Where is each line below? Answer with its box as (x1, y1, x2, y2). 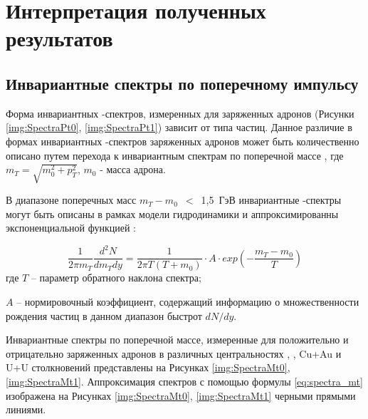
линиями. (6, 402, 46, 417)
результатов (6, 24, 113, 53)
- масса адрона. (100, 162, 166, 177)
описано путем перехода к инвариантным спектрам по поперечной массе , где (6, 148, 344, 162)
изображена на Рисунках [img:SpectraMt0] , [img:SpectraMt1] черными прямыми (6, 388, 356, 403)
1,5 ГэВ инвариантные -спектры (201, 192, 342, 207)
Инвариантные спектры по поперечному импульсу (6, 72, 359, 94)
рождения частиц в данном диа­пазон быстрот (6, 308, 202, 323)
